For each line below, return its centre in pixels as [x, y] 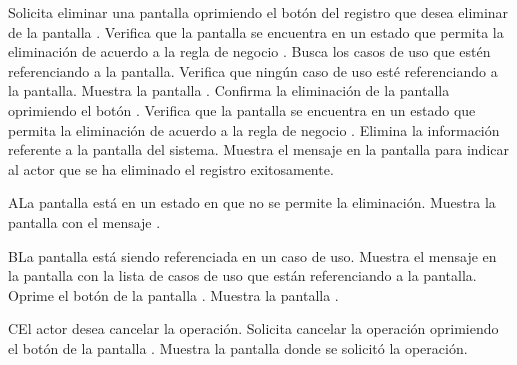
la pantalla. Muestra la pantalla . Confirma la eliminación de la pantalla [229, 90]
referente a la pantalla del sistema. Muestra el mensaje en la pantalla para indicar [258, 149]
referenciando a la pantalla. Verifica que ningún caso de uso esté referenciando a [253, 70]
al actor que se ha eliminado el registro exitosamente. [171, 168]
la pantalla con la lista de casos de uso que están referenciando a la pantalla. [242, 275]
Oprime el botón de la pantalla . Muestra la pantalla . [173, 294]
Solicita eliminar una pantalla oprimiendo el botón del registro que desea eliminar [258, 12]
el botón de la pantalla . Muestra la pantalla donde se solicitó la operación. [238, 347]
